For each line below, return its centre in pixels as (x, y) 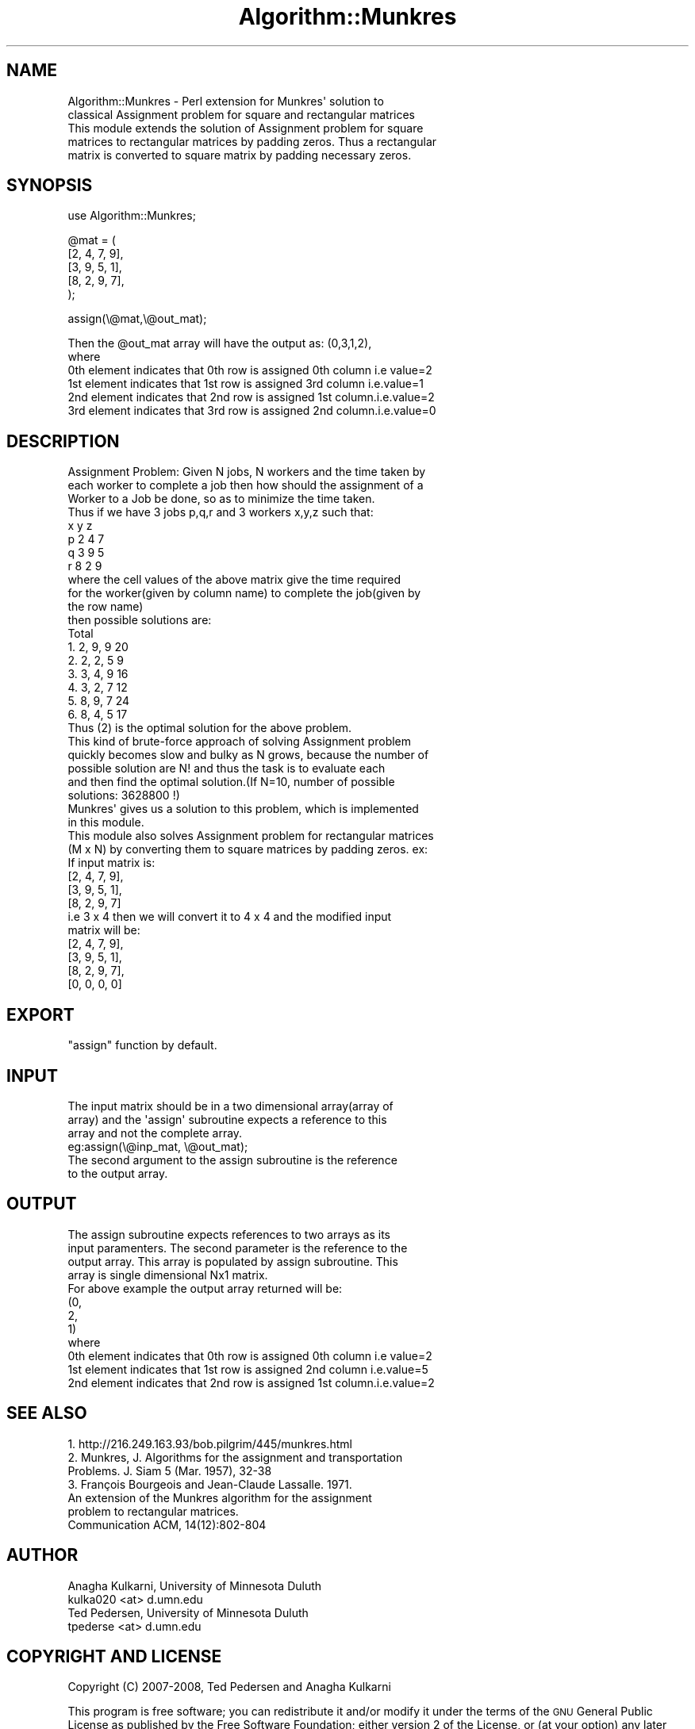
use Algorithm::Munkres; (132, 216)
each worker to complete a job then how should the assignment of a (246, 485)
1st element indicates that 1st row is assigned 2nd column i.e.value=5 (248, 1369)
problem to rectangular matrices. (153, 1511)
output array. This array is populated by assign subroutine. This (233, 1261)
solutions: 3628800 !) (124, 795)
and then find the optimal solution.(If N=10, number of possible (231, 782)
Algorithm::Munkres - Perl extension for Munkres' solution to (226, 101)
